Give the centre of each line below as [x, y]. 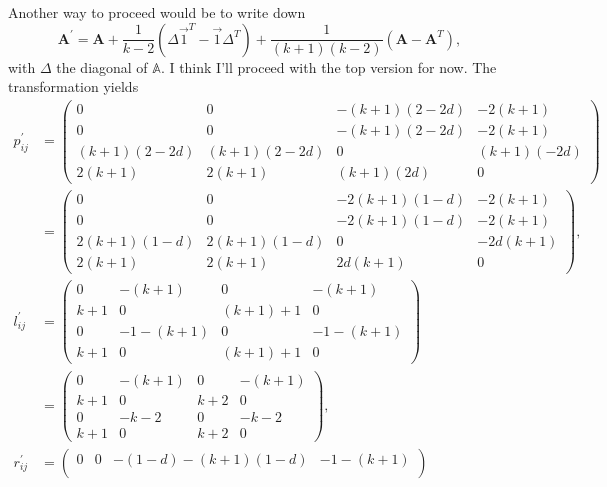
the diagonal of [102, 66]
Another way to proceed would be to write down [157, 12]
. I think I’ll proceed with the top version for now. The [328, 66]
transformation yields [73, 86]
